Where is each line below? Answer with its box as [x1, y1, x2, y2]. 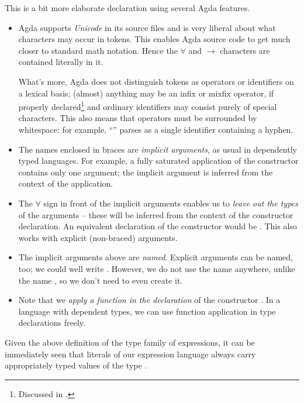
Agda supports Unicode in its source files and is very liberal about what [18, 21, 276, 33]
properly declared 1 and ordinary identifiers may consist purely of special [18, 99, 277, 112]
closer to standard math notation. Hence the [18, 44, 178, 56]
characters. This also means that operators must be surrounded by [18, 112, 257, 124]
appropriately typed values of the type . [5, 359, 147, 371]
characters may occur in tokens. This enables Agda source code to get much [18, 33, 291, 45]
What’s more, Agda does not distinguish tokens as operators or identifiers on [18, 75, 294, 87]
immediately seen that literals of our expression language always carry [5, 347, 256, 360]
